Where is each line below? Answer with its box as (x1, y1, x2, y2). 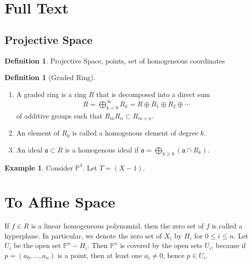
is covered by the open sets (120, 240, 202, 250)
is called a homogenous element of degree (72, 127, 198, 138)
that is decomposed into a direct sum (96, 88, 210, 99)
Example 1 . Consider (4, 162, 73, 172)
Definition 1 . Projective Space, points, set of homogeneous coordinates (4, 55, 225, 65)
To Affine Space (4, 191, 115, 212)
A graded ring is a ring (16, 88, 86, 99)
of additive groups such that (16, 110, 102, 120)
